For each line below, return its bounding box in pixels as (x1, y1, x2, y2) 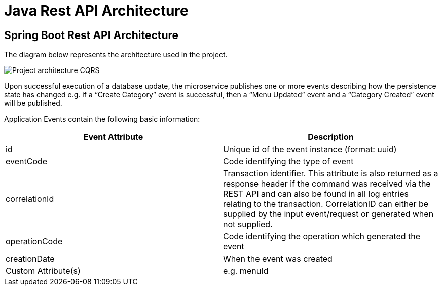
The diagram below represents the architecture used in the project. (4, 50, 228, 59)
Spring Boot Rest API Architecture (4, 28, 179, 42)
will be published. (4, 99, 62, 108)
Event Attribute (83, 132, 143, 142)
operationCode (6, 236, 63, 247)
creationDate (6, 253, 55, 264)
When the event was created (223, 253, 333, 264)
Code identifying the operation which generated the (223, 231, 421, 242)
